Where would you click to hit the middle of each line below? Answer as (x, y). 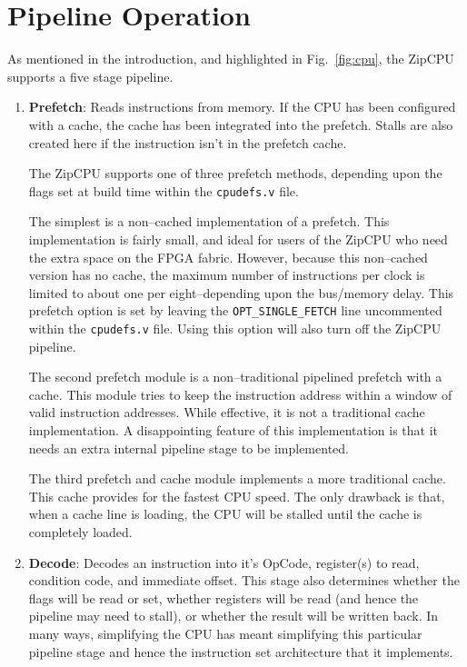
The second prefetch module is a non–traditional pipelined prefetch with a (235, 377)
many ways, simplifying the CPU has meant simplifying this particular (225, 633)
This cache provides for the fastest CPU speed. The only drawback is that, (237, 496)
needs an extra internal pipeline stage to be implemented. (189, 448)
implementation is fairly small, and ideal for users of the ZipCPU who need (238, 239)
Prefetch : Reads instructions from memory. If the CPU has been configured (242, 107)
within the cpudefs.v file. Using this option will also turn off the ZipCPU (235, 328)
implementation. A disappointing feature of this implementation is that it (233, 430)
